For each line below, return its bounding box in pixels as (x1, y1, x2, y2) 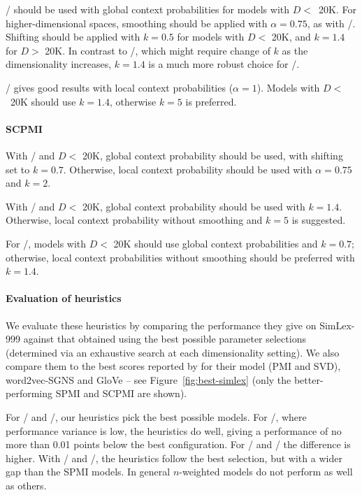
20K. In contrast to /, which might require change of (45, 43, 270, 57)
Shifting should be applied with (6, 29, 140, 44)
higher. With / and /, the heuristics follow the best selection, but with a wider (6, 450, 342, 465)
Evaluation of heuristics (6, 291, 122, 306)
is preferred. (185, 94, 237, 108)
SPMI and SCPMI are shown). (55, 386, 187, 401)
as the (282, 43, 308, 57)
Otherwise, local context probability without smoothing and (6, 213, 263, 227)
